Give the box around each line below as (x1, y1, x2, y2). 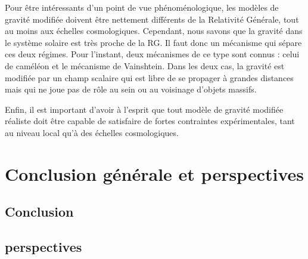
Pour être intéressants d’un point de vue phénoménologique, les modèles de (5, 1, 279, 13)
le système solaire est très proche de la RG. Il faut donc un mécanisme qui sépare (5, 36, 302, 48)
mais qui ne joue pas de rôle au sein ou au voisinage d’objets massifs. (5, 83, 257, 95)
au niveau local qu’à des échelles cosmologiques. (5, 126, 179, 138)
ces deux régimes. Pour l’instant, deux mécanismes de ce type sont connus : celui (5, 48, 300, 60)
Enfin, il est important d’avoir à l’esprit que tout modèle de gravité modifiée (5, 103, 284, 115)
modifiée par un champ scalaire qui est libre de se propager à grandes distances (5, 71, 294, 84)
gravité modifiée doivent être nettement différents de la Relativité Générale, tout (5, 13, 299, 25)
